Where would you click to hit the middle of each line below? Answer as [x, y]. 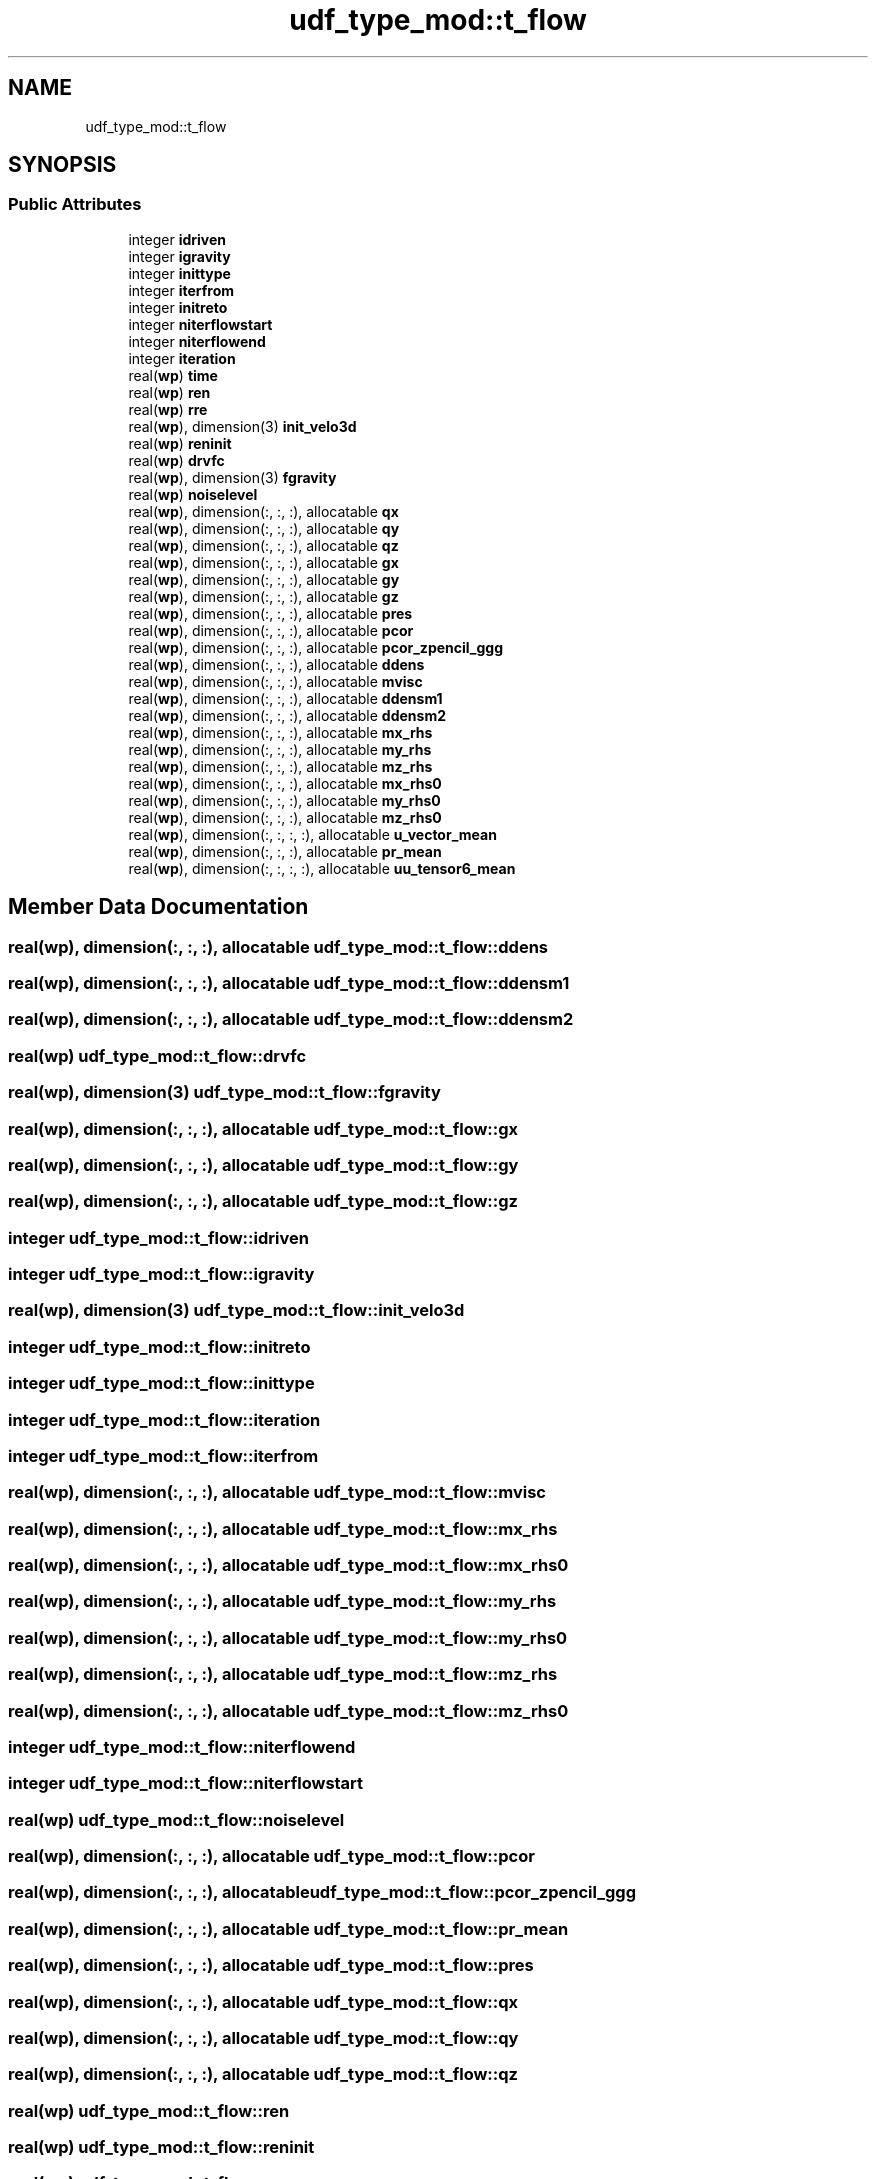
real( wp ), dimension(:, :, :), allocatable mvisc [275, 681]
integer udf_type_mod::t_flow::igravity [161, 1274]
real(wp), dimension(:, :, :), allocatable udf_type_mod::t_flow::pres [271, 1965]
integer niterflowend [197, 341]
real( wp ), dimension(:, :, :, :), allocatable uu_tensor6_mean [322, 868]
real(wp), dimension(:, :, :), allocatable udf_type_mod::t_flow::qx [263, 2001]
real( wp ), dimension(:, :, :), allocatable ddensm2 [287, 715]
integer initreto [178, 307]
